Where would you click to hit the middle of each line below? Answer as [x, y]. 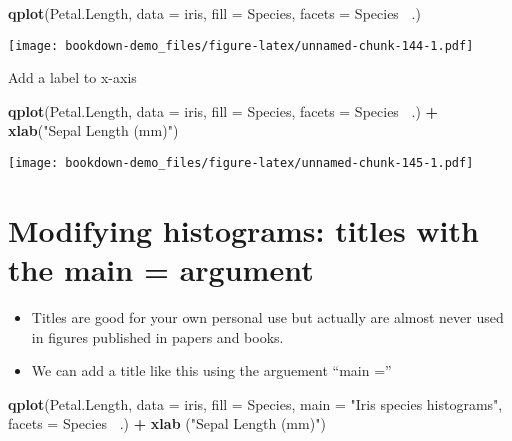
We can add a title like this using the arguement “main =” [211, 370]
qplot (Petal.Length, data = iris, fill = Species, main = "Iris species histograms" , [255, 403]
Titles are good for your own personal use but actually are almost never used [267, 317]
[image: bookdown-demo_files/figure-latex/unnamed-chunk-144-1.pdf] [241, 45]
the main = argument [161, 269]
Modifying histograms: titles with [243, 229]
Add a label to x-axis [72, 77]
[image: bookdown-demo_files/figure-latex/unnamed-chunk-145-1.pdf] [241, 163]
